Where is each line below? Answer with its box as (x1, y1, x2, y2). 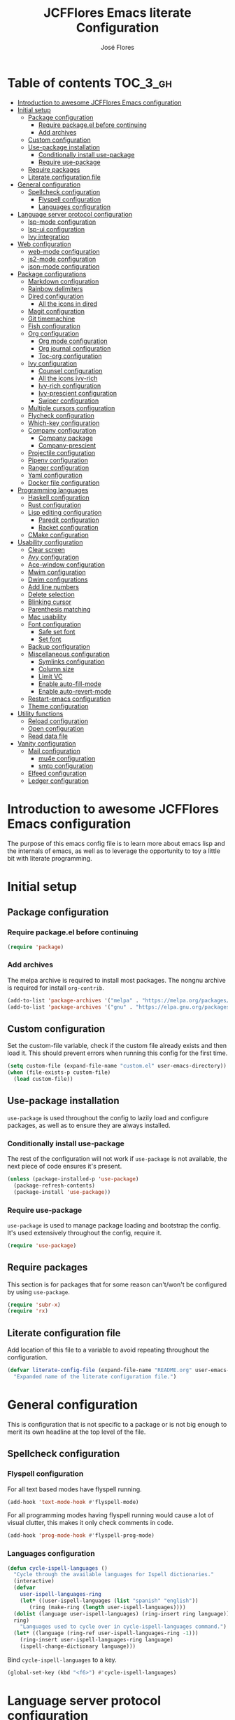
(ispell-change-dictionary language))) (20, 1643, 136, 1650)
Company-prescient (38, 441, 97, 450)
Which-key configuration (27, 419, 100, 427)
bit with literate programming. (7, 854, 92, 862)
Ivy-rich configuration (38, 381, 101, 390)
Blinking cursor (27, 598, 72, 606)
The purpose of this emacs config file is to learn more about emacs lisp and (7, 839, 225, 847)
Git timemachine (27, 314, 76, 323)
